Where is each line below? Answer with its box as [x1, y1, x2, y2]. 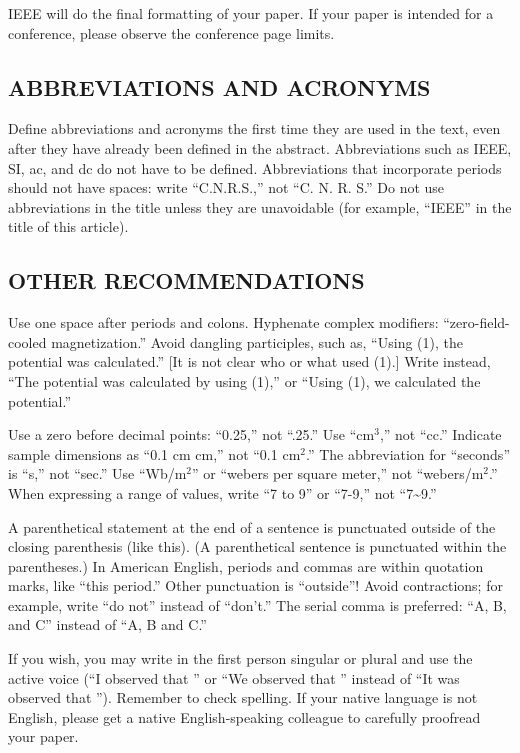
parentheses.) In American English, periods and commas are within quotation [8, 555, 484, 576]
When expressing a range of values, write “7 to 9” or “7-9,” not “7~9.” [8, 482, 437, 503]
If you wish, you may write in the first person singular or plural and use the [8, 648, 473, 669]
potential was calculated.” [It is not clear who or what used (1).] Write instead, [8, 351, 491, 372]
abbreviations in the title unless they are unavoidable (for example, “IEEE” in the [8, 196, 512, 217]
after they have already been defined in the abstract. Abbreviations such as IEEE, [8, 137, 512, 158]
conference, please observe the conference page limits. [8, 22, 335, 43]
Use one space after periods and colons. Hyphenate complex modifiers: [8, 312, 439, 333]
